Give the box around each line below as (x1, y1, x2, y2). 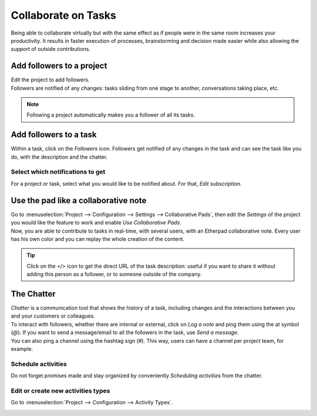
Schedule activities (11, 360, 67, 368)
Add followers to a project (11, 61, 107, 71)
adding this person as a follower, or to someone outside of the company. (26, 271, 202, 278)
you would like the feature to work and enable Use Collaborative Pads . (11, 219, 182, 226)
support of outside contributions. (11, 46, 91, 53)
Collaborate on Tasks (11, 9, 117, 22)
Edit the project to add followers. (11, 76, 90, 83)
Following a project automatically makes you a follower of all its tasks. (26, 111, 195, 118)
